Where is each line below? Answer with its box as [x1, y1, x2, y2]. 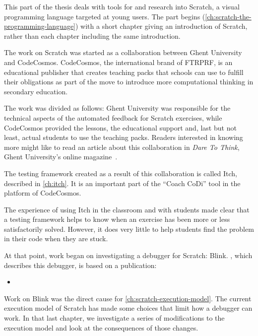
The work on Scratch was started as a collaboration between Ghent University [4, 47, 242, 58]
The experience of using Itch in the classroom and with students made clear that [4, 204, 250, 214]
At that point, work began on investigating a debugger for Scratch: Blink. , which [4, 250, 253, 261]
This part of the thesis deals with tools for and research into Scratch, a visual [4, 1, 240, 11]
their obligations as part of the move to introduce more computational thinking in [4, 76, 254, 87]
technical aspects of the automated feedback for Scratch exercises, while [4, 112, 222, 123]
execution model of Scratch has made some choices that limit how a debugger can [4, 303, 253, 313]
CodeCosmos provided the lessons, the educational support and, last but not [4, 122, 237, 133]
